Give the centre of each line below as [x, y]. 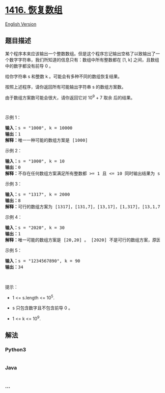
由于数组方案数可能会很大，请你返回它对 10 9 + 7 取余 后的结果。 [70, 97]
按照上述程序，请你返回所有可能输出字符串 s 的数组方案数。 [66, 87]
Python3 [15, 350]
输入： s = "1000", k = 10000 [39, 128]
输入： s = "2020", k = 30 [35, 228]
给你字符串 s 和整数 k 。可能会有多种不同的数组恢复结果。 [64, 76]
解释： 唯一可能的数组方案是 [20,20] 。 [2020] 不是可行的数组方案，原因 [83, 240]
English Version [21, 24]
